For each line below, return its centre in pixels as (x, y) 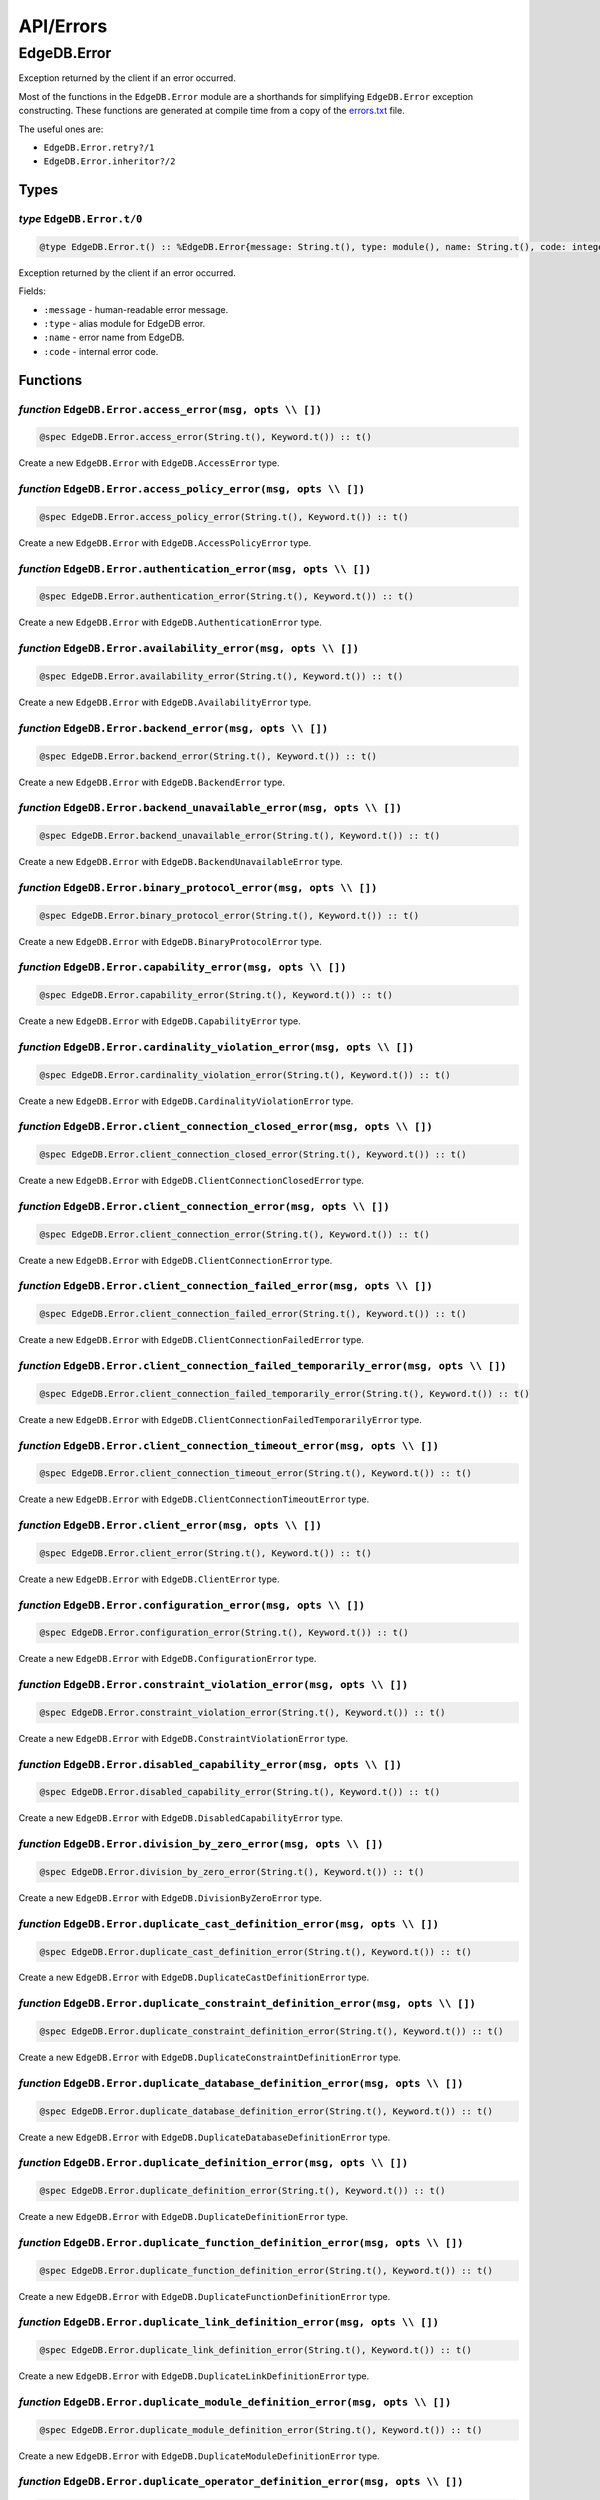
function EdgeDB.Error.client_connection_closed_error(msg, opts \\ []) (226, 1127)
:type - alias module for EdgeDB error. (124, 324)
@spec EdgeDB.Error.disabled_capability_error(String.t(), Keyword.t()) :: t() (240, 1792)
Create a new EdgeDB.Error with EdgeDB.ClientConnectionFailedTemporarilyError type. (220, 1419)
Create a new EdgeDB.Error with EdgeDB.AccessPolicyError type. (165, 542)
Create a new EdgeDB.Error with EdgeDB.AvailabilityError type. (165, 702)
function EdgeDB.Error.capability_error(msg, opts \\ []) (182, 967)
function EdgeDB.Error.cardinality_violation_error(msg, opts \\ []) (216, 1047)
